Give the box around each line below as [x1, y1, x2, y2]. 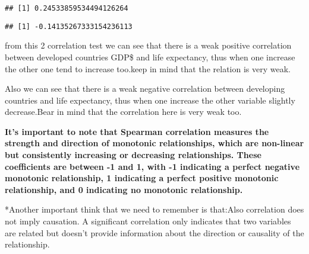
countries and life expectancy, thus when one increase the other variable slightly [5, 94, 295, 106]
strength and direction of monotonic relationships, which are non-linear [5, 137, 304, 149]
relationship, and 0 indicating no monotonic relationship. [5, 183, 243, 195]
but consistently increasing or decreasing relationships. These [5, 149, 261, 161]
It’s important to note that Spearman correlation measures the [5, 125, 269, 137]
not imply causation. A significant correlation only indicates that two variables [5, 215, 291, 227]
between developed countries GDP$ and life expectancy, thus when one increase [5, 50, 295, 63]
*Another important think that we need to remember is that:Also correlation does [5, 203, 304, 216]
